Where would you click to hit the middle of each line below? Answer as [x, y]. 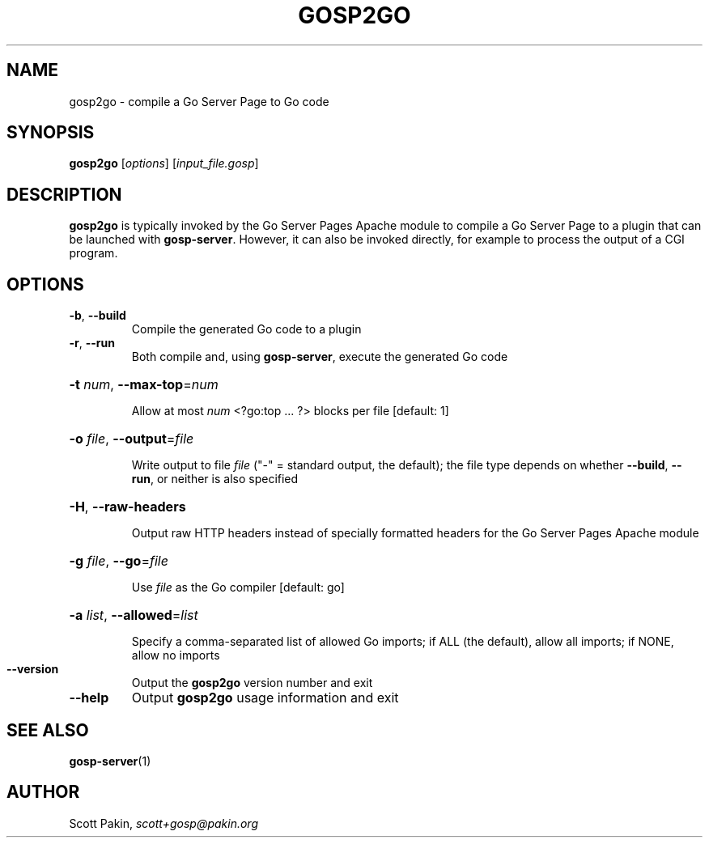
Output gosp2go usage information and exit [265, 698]
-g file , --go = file [119, 561]
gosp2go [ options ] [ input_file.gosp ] [164, 163]
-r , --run [92, 343]
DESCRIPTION [64, 194]
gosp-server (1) [110, 761]
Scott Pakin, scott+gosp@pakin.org [164, 823]
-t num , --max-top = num [144, 385]
